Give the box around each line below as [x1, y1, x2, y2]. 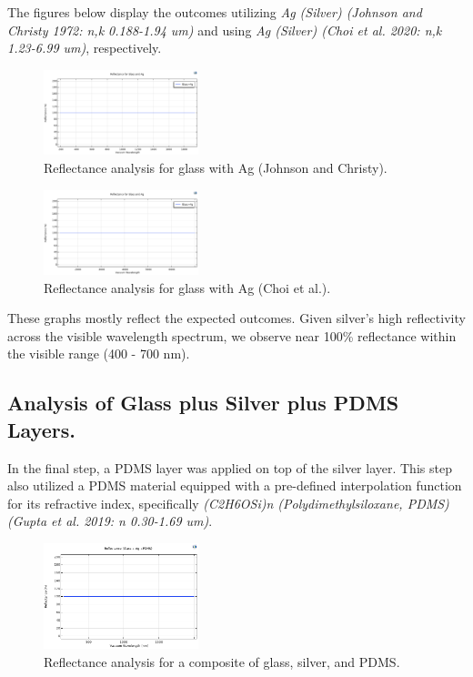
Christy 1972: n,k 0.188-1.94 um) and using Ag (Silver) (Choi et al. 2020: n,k [7, 20, 442, 39]
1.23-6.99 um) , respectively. [7, 38, 162, 57]
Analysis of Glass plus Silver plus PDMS [7, 389, 399, 417]
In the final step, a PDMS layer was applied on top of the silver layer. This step [7, 458, 452, 477]
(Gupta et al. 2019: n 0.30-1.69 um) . [7, 511, 213, 530]
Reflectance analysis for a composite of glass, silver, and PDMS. [44, 652, 400, 671]
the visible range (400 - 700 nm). [7, 344, 190, 363]
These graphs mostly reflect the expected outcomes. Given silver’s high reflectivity [7, 308, 466, 328]
